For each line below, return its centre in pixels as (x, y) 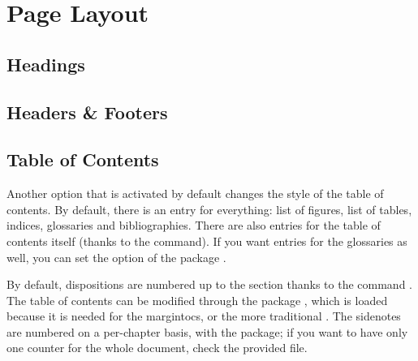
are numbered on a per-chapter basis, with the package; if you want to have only (207, 331)
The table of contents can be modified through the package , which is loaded (197, 300)
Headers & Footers (87, 112)
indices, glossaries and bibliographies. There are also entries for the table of (194, 225)
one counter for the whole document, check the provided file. (157, 348)
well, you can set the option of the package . (116, 257)
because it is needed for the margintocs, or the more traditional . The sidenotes (204, 316)
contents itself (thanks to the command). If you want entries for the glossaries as (207, 241)
